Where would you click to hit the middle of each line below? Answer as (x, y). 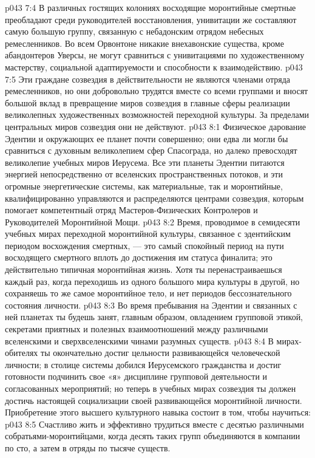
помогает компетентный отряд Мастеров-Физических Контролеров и (131, 210)
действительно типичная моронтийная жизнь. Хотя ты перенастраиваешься (144, 269)
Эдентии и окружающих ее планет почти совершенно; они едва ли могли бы (147, 138)
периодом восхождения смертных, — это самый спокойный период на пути (144, 245)
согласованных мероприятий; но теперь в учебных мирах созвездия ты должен (151, 388)
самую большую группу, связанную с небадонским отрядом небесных (134, 31)
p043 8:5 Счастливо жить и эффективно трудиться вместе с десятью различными (154, 424)
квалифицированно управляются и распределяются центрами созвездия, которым (154, 198)
